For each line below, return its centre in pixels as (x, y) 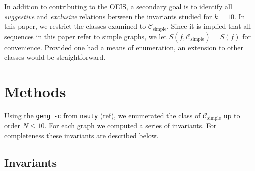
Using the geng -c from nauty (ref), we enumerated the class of (102, 115)
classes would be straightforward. (55, 57)
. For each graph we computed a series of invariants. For (131, 126)
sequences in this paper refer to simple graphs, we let (85, 36)
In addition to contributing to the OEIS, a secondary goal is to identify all (118, 6)
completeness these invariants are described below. (81, 135)
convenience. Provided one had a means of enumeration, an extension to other (124, 47)
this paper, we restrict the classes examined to (75, 26)
